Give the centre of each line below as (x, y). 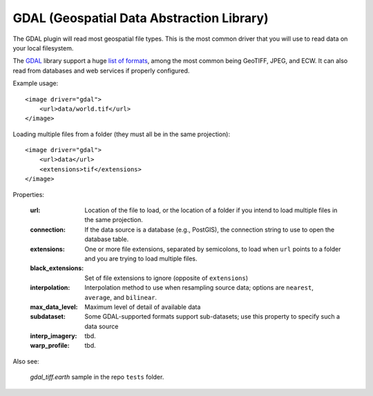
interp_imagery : (54, 336)
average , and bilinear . (121, 297)
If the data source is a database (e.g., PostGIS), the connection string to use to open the (210, 229)
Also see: (26, 361)
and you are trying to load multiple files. (141, 258)
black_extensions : (57, 268)
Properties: (29, 194)
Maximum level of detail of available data (143, 307)
